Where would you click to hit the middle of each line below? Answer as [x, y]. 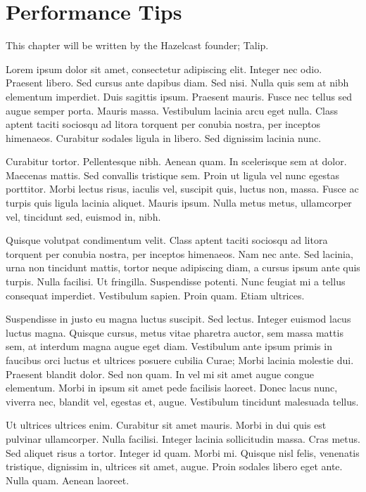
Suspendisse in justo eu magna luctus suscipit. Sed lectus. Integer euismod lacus [178, 319]
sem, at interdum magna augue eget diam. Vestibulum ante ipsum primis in [169, 346]
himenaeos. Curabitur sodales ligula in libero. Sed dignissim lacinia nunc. [164, 137]
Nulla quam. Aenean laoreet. [68, 480]
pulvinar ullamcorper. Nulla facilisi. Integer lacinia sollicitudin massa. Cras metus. [183, 438]
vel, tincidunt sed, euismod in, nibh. [83, 216]
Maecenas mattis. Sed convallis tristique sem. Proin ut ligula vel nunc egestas [173, 175]
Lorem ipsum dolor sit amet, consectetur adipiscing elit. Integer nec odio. [164, 69]
